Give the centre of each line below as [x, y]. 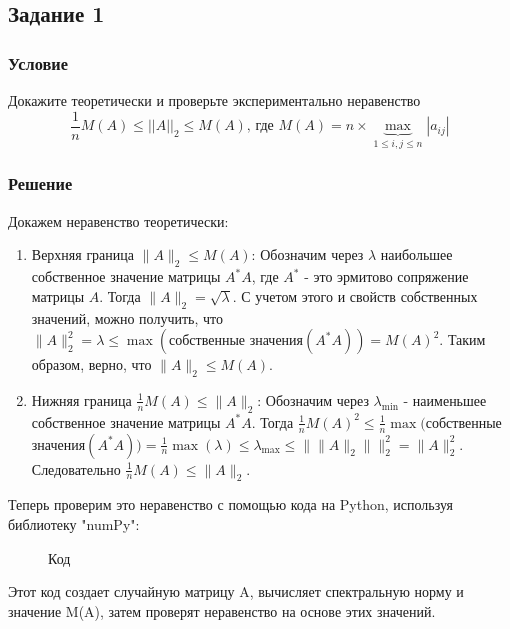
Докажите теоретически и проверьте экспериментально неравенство [214, 100]
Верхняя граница [83, 254]
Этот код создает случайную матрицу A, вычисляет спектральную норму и [236, 591]
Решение [40, 183]
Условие [38, 62]
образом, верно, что [91, 364]
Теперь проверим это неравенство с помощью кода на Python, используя [231, 504]
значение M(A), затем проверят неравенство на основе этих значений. [222, 610]
